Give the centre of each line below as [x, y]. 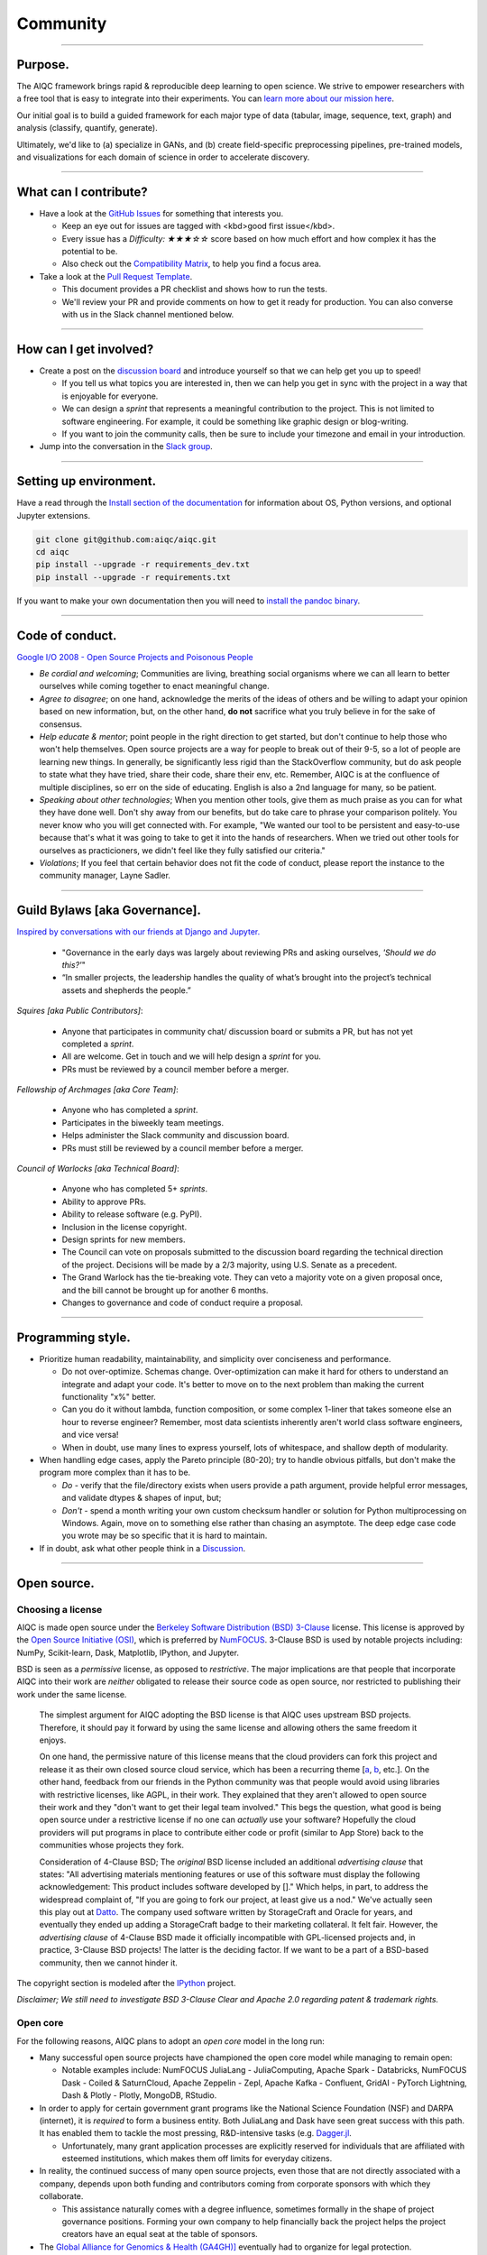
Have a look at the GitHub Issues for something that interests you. [161, 213]
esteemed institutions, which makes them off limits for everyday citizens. [197, 2158]
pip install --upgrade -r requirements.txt [133, 577]
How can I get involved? [85, 349]
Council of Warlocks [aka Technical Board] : [98, 1169]
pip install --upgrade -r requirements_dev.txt [142, 565]
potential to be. [90, 252]
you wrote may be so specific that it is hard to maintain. [165, 1536]
